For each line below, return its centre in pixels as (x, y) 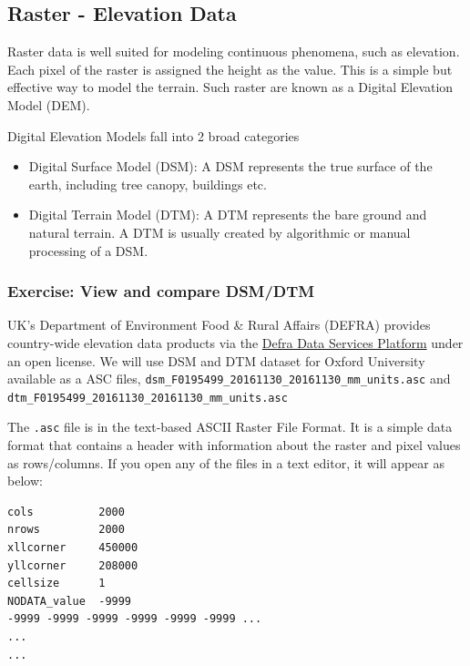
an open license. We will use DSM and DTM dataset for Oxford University (216, 360)
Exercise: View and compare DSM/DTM (161, 291)
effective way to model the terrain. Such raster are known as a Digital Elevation (230, 87)
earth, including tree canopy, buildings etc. (148, 184)
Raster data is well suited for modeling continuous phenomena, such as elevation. (234, 51)
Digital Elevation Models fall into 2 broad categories (153, 135)
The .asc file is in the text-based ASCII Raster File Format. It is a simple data (230, 427)
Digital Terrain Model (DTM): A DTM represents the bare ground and (228, 215)
